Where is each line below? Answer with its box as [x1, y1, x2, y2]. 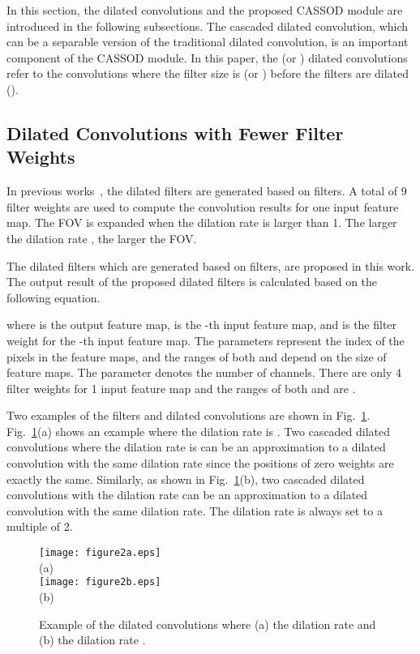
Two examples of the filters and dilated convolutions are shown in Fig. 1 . [6, 407, 371, 424]
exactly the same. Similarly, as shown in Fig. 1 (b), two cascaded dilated [6, 470, 365, 487]
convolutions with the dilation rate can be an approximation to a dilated [6, 486, 368, 503]
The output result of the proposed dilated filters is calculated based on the [6, 273, 378, 290]
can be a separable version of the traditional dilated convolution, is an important [6, 33, 409, 50]
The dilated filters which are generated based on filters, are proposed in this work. [6, 257, 415, 274]
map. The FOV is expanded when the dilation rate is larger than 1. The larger [6, 214, 397, 231]
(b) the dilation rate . [39, 631, 146, 648]
